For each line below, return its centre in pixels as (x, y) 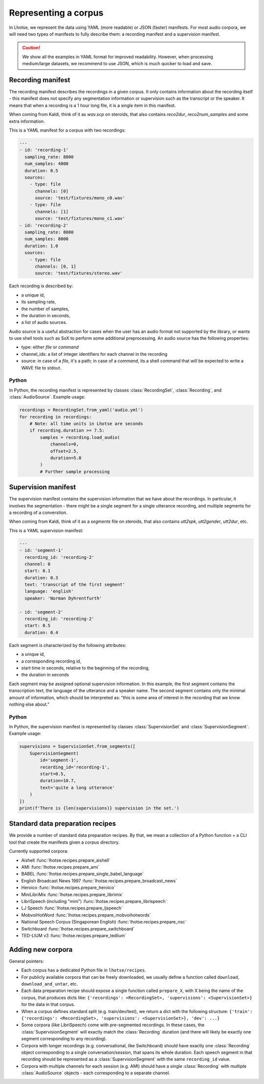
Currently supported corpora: (39, 851)
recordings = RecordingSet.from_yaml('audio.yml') (81, 410)
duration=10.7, (58, 781)
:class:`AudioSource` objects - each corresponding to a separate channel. (96, 1073)
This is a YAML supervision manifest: (46, 530)
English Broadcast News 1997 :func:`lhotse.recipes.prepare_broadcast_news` (99, 880)
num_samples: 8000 (46, 239)
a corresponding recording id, (51, 661)
